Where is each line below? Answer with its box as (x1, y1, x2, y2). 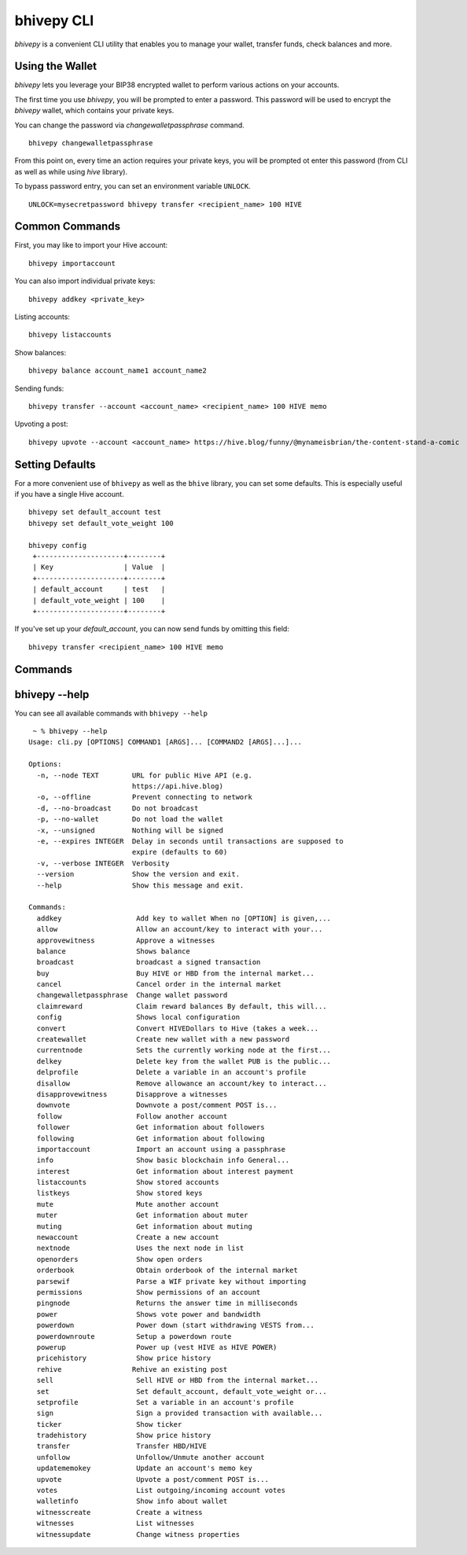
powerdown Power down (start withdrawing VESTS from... (36, 1321, 314, 1330)
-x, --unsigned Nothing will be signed (36, 825, 224, 835)
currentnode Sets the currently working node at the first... (36, 1046, 332, 1055)
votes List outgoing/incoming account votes (36, 1486, 286, 1495)
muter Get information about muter (36, 1211, 248, 1220)
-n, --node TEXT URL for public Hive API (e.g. (36, 770, 253, 780)
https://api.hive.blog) (131, 782, 224, 791)
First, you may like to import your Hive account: (14, 241, 168, 250)
